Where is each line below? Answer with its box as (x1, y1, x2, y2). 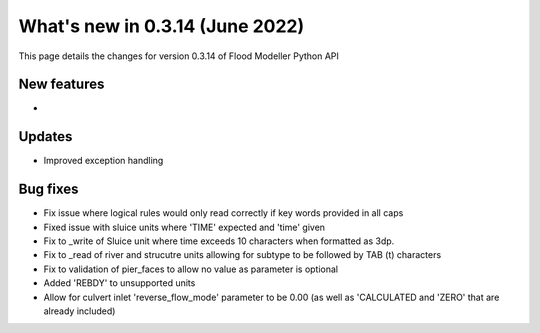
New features (18, 76, 105, 93)
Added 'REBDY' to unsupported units (43, 277, 196, 289)
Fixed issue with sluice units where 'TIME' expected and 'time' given (43, 221, 325, 233)
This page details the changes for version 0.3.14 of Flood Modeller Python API (18, 50, 340, 62)
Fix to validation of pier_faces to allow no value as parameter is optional (43, 263, 339, 275)
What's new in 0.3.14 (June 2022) (18, 15, 305, 37)
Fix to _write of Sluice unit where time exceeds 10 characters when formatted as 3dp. (43, 235, 395, 247)
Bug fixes (18, 181, 79, 198)
